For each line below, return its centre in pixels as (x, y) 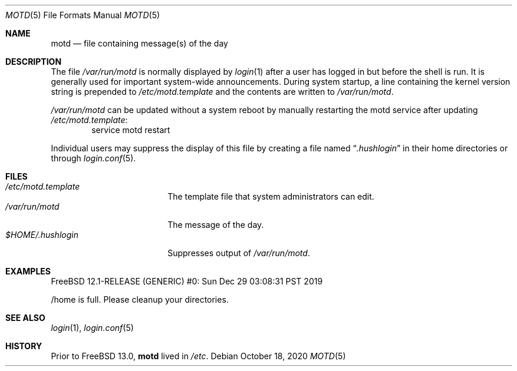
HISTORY (24, 346)
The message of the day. (216, 225)
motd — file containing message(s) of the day (139, 43)
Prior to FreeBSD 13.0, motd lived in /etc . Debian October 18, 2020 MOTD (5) (198, 356)
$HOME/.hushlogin (42, 235)
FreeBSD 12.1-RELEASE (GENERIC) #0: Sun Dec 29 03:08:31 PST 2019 (187, 281)
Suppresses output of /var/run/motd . (239, 253)
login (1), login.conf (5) (92, 328)
